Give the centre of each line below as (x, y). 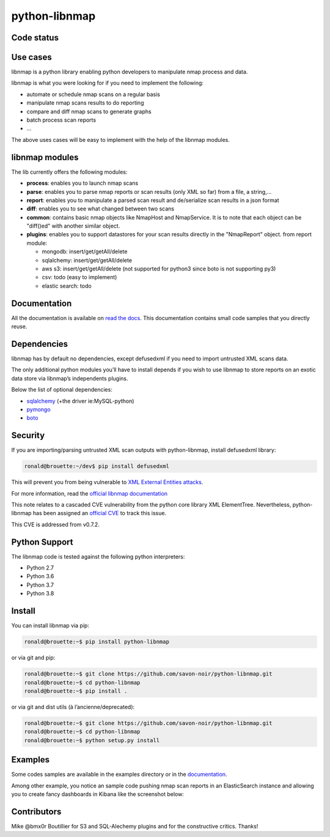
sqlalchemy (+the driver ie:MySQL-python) (80, 401)
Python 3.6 (40, 576)
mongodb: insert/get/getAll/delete (85, 251)
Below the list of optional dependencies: (62, 390)
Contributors (36, 812)
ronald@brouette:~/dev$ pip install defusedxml (97, 466)
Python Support (42, 542)
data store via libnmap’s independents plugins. (70, 378)
